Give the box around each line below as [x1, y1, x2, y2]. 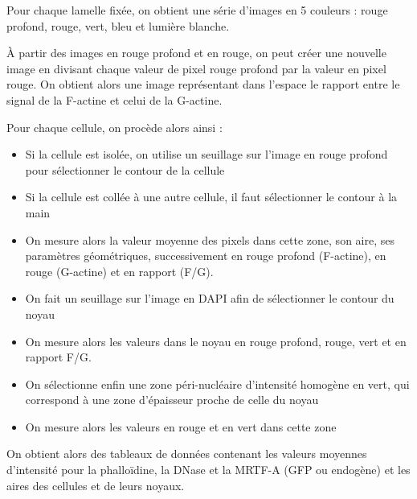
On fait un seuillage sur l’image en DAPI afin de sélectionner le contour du [25, 290, 395, 307]
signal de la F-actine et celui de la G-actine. [6, 91, 223, 108]
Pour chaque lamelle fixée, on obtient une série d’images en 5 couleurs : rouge [6, 2, 388, 18]
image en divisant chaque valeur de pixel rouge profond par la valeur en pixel [6, 60, 386, 76]
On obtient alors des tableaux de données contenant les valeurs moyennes [6, 445, 367, 462]
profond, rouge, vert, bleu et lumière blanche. [6, 17, 230, 34]
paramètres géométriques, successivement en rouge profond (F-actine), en [25, 247, 386, 264]
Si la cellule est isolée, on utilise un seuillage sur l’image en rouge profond [25, 146, 388, 163]
